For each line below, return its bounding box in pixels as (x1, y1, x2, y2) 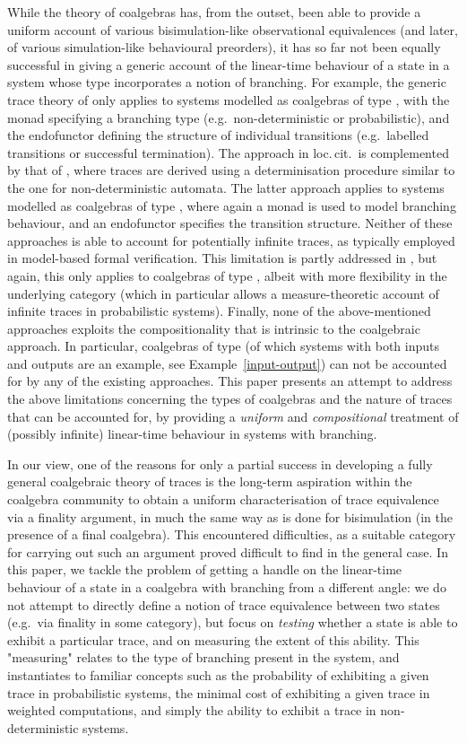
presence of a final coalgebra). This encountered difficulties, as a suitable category (7, 525, 456, 544)
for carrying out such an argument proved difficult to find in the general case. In (7, 542, 448, 561)
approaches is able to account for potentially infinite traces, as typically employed (7, 231, 455, 249)
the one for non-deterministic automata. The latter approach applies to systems (7, 178, 445, 197)
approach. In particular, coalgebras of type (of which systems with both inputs (7, 337, 440, 355)
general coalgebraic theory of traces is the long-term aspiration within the (7, 472, 412, 491)
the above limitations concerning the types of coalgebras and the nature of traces (7, 389, 453, 408)
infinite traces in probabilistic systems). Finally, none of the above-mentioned (7, 302, 431, 320)
